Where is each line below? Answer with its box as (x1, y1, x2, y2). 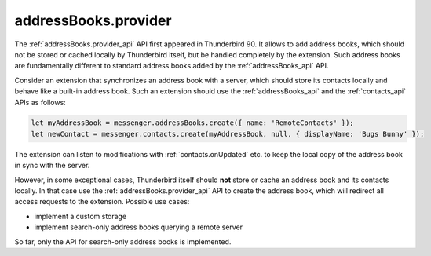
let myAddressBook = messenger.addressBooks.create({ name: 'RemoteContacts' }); (31, 119, 355, 127)
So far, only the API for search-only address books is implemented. (14, 236, 232, 247)
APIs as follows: (14, 97, 66, 107)
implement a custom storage (34, 211, 127, 221)
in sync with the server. (14, 161, 90, 170)
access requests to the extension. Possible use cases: (14, 197, 190, 207)
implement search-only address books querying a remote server (34, 222, 243, 232)
